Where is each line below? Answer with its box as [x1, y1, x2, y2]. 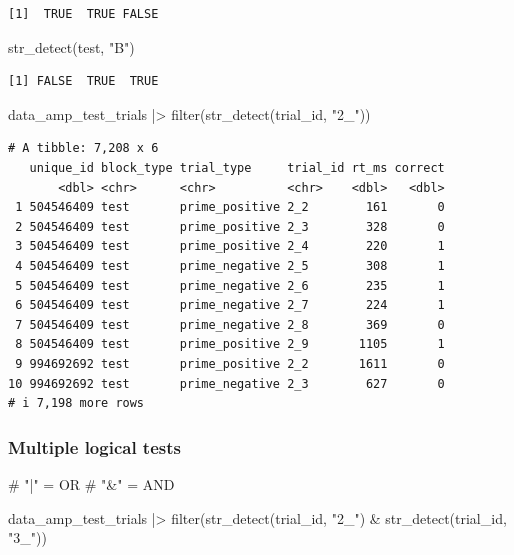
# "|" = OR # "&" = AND [8, 473, 175, 494]
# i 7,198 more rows [8, 396, 145, 411]
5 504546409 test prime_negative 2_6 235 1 [15, 278, 445, 293]
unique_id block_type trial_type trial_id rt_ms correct [29, 160, 445, 175]
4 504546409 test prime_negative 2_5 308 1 [15, 258, 445, 273]
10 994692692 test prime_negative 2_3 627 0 [8, 376, 445, 391]
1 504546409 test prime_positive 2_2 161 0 [15, 200, 445, 215]
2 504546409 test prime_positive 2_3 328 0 [15, 219, 445, 234]
